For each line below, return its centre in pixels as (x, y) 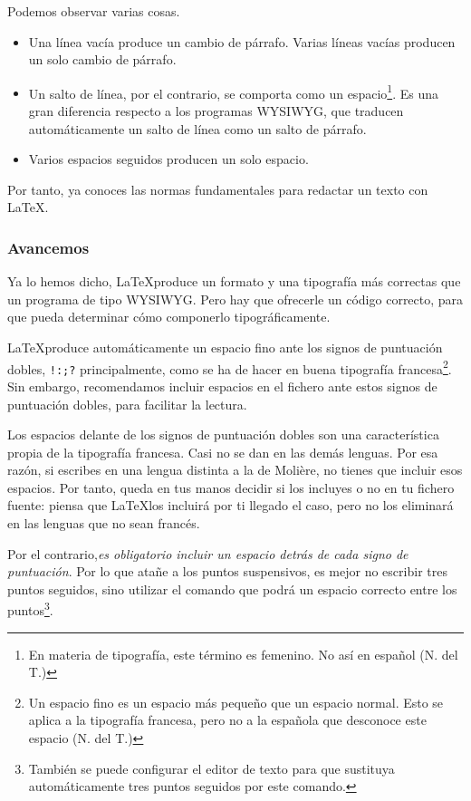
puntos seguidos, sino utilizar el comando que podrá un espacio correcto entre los (232, 589)
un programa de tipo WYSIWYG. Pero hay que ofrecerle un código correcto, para (235, 299)
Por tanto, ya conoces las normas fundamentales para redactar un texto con (218, 189)
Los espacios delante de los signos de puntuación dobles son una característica (223, 434)
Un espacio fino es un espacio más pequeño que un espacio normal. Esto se (236, 702)
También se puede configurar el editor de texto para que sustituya (211, 768)
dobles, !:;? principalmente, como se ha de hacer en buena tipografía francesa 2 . (230, 367)
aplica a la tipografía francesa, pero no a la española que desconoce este (227, 720)
